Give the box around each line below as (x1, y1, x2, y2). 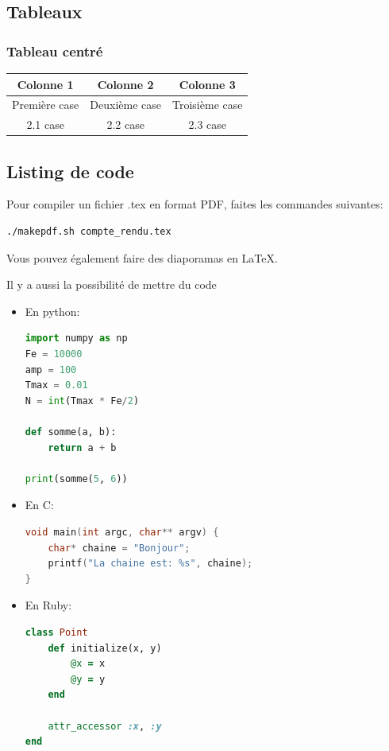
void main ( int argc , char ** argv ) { (25, 526, 219, 538)
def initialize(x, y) (48, 642, 162, 654)
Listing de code (6, 158, 134, 183)
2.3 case (188, 116, 226, 133)
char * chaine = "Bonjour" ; (48, 542, 191, 554)
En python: (25, 302, 80, 319)
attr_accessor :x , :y (48, 720, 162, 732)
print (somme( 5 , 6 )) (25, 473, 128, 484)
